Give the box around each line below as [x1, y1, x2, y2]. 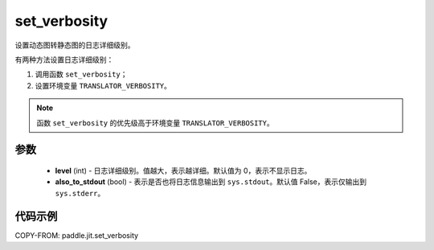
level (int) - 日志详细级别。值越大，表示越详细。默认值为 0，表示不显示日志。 [55, 166, 312, 175]
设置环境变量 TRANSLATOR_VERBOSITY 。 [35, 80, 172, 90]
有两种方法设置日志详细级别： [14, 55, 114, 64]
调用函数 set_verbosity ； [35, 69, 128, 80]
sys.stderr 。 [55, 188, 105, 198]
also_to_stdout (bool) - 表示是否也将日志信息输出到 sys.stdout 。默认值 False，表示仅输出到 [55, 177, 367, 186]
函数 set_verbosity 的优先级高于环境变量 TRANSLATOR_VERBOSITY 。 [36, 117, 274, 128]
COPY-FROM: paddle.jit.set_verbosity [14, 230, 139, 240]
